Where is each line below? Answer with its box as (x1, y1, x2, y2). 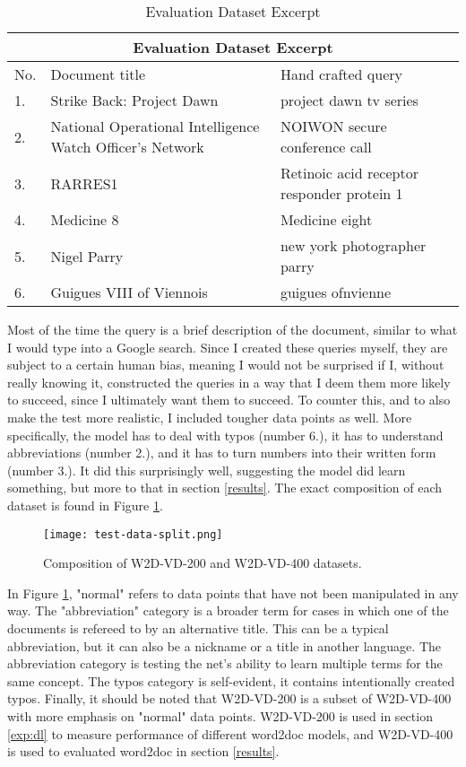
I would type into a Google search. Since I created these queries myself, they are (7, 337, 448, 356)
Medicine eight (280, 209, 373, 230)
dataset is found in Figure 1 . (7, 495, 163, 514)
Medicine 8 (50, 209, 119, 230)
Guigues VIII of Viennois (50, 282, 208, 302)
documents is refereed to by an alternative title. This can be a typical (7, 618, 389, 637)
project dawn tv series (280, 90, 419, 110)
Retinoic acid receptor (280, 162, 419, 183)
